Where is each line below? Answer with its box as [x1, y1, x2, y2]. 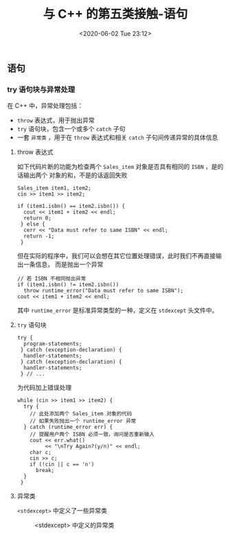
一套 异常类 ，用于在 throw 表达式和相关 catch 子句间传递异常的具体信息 [16, 133, 218, 141]
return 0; [23, 215, 51, 222]
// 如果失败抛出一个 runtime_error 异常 [30, 418, 137, 425]
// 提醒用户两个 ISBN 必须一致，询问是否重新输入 [30, 431, 154, 438]
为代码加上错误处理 [16, 384, 72, 392]
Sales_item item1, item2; [16, 185, 91, 192]
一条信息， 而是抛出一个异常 [23, 260, 104, 268]
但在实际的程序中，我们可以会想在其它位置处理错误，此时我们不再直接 [16, 252, 216, 260]
